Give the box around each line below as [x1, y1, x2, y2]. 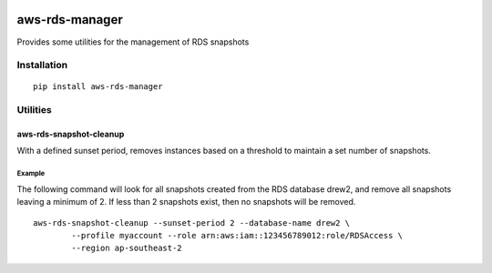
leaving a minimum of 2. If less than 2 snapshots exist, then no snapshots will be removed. [16, 197, 356, 207]
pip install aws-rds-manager [33, 82, 163, 92]
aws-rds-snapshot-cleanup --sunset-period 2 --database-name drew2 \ [33, 217, 351, 227]
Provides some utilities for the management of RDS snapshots [16, 36, 250, 47]
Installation [16, 59, 68, 72]
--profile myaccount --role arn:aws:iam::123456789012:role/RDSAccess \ [71, 230, 404, 240]
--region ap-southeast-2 [71, 243, 182, 254]
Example [16, 169, 46, 178]
